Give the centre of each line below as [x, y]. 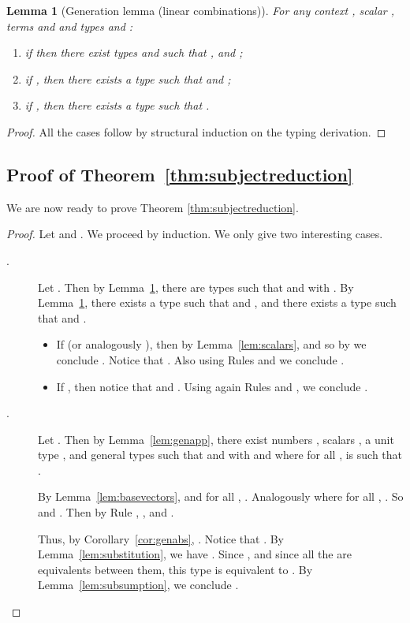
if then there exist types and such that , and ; [134, 52]
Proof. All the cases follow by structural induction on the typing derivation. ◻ [196, 131]
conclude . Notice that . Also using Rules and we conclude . [200, 359]
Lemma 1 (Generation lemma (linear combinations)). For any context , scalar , [201, 10]
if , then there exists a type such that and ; [128, 78]
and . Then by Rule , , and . [106, 512]
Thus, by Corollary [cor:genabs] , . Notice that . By [161, 538]
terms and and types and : [70, 26]
